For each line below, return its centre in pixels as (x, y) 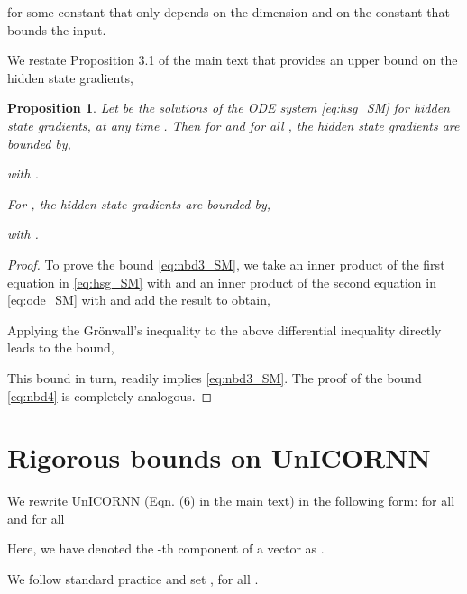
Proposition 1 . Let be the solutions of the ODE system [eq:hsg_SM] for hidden (229, 108)
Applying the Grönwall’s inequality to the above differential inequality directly (224, 329)
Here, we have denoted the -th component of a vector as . (166, 548)
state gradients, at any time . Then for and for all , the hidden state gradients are (233, 125)
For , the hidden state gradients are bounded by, (139, 203)
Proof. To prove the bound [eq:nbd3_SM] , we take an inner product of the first (226, 264)
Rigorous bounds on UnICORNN (219, 457)
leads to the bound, (61, 347)
